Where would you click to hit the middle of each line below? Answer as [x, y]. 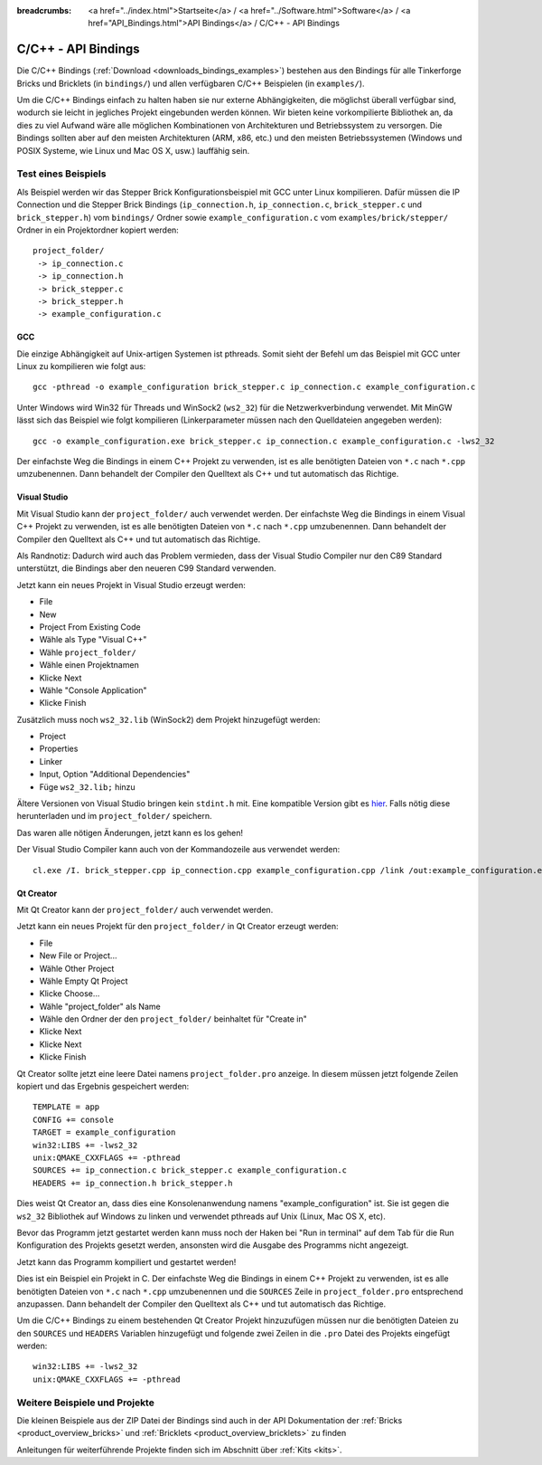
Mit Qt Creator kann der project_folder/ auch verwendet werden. [145, 909]
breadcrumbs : [44, 10]
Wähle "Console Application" [93, 690]
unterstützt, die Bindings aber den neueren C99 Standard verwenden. [146, 568]
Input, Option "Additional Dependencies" [115, 775]
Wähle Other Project [77, 968]
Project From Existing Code [90, 627]
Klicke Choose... [70, 994]
